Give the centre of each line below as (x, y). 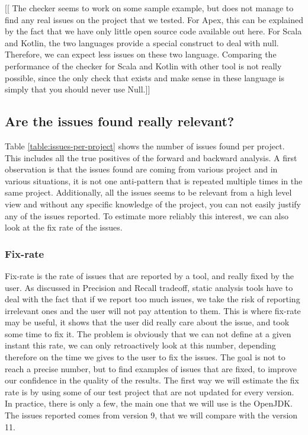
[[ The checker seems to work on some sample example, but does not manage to (149, 8)
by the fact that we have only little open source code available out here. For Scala (153, 31)
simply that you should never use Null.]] (78, 89)
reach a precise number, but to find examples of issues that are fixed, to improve (151, 368)
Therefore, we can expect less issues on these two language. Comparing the (141, 54)
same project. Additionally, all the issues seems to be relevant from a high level (148, 192)
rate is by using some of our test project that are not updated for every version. (150, 391)
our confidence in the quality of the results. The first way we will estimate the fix (152, 380)
